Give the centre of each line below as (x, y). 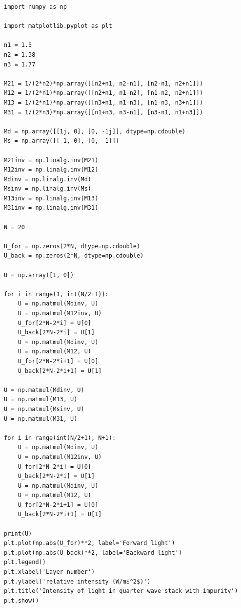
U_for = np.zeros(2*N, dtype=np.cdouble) (72, 246)
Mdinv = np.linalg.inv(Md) (48, 179)
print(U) (18, 533)
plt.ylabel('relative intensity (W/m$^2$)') (77, 581)
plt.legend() (25, 562)
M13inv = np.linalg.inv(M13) (51, 198)
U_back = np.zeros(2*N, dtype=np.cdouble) (74, 256)
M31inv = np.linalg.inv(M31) (51, 208)
